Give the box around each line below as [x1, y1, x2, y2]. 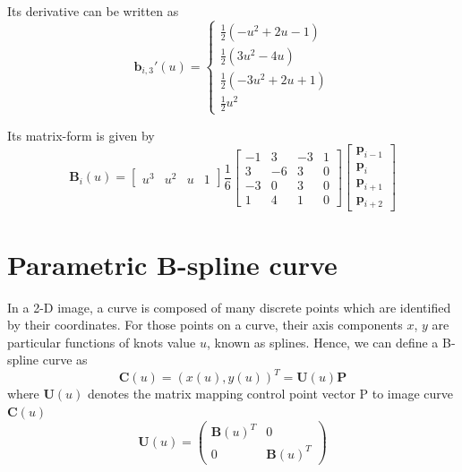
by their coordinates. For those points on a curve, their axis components [7, 315, 403, 334]
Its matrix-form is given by [7, 125, 155, 144]
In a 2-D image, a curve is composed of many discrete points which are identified [7, 297, 451, 316]
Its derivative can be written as [7, 2, 179, 20]
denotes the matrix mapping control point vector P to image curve [88, 384, 453, 403]
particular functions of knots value [7, 332, 196, 351]
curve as [42, 350, 88, 369]
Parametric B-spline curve [7, 245, 338, 282]
